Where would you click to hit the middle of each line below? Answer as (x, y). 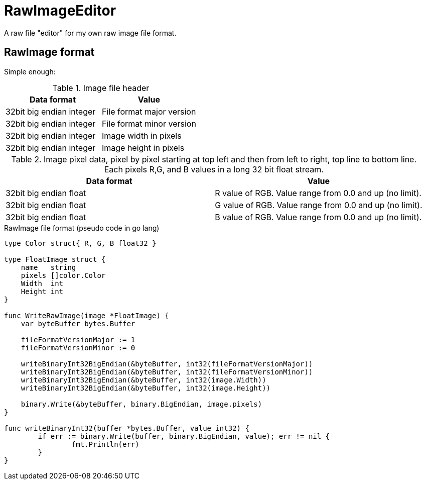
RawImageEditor (60, 11)
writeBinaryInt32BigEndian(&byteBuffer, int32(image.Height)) (146, 388)
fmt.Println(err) (105, 444)
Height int (42, 291)
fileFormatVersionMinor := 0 (78, 348)
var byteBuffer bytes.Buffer (78, 323)
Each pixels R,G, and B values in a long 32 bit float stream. (214, 169)
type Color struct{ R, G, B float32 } (80, 243)
